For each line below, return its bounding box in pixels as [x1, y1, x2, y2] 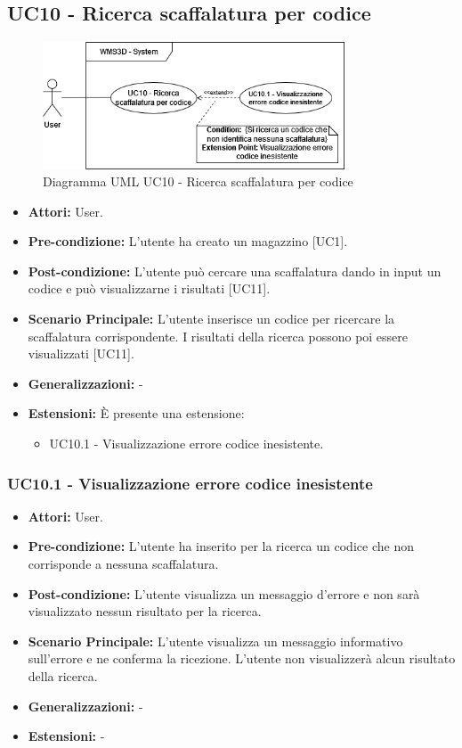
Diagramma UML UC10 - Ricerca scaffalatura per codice [43, 172, 353, 191]
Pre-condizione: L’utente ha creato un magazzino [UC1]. [28, 232, 348, 251]
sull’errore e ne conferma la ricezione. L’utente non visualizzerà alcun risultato [28, 649, 456, 668]
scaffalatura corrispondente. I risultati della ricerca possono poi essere [28, 326, 409, 345]
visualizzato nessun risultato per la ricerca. [28, 602, 262, 621]
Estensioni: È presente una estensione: [28, 404, 245, 423]
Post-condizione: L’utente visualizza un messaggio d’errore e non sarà [28, 584, 420, 603]
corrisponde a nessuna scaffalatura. [28, 555, 219, 573]
